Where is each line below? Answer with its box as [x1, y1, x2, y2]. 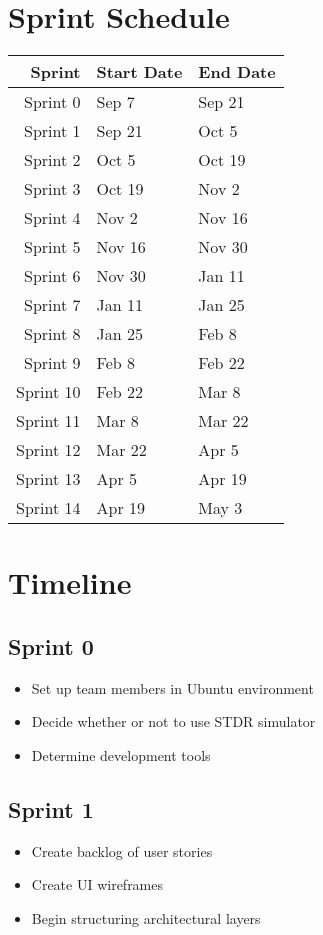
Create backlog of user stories [31, 840, 213, 861]
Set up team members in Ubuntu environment [31, 677, 314, 698]
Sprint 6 [24, 264, 81, 288]
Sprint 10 [16, 380, 81, 404]
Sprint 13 [16, 467, 81, 491]
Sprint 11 [16, 409, 81, 433]
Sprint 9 [24, 351, 81, 375]
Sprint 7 [24, 293, 81, 317]
